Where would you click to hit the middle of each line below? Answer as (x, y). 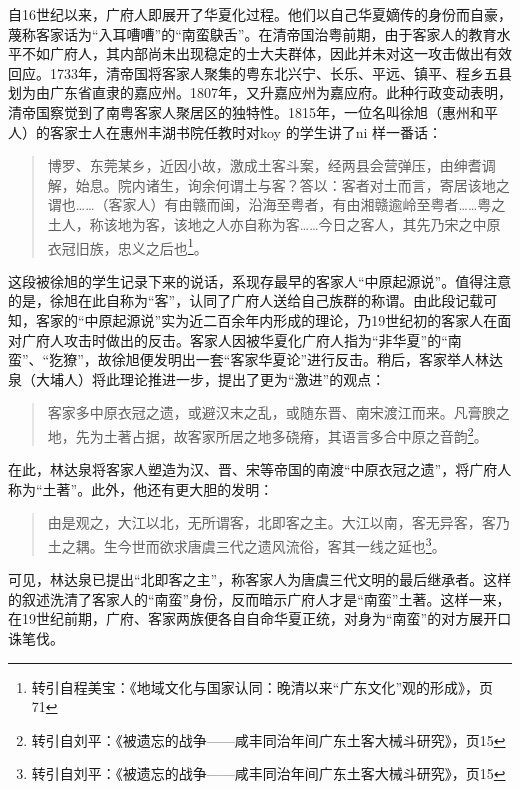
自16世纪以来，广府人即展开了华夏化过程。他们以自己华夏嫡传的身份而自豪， (260, 14)
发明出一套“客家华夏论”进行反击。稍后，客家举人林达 (328, 359)
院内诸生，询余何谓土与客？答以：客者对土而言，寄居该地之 (313, 184)
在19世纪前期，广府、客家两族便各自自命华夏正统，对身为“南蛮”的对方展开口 (260, 618)
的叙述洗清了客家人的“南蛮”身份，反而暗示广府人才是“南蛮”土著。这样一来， (259, 598)
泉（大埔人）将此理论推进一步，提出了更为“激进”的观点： (197, 378)
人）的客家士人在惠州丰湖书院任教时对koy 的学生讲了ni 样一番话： (225, 131)
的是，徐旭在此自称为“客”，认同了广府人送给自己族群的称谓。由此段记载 (246, 300)
